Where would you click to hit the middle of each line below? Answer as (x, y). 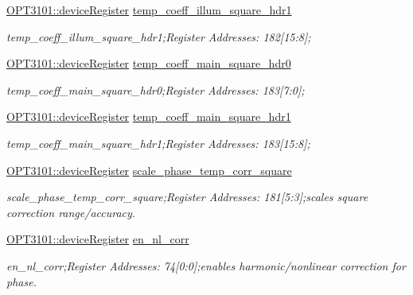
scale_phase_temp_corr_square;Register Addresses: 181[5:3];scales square (187, 197)
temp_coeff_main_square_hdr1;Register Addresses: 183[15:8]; (158, 143)
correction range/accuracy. (71, 212)
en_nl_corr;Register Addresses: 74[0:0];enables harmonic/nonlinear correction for (206, 265)
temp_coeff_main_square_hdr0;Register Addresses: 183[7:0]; (156, 89)
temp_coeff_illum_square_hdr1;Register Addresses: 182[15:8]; (159, 36)
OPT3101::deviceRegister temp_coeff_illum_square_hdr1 (149, 10)
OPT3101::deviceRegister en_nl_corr (98, 239)
